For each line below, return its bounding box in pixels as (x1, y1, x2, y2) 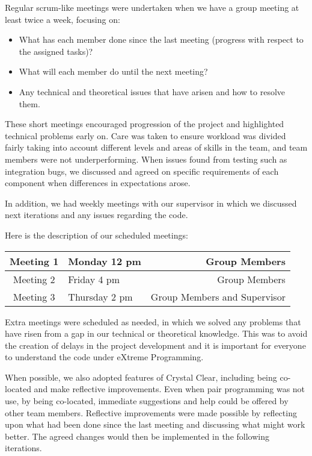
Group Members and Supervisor (150, 289, 286, 304)
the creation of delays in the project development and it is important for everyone (5, 339, 306, 351)
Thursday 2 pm (68, 289, 133, 304)
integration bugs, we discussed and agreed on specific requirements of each (5, 164, 279, 177)
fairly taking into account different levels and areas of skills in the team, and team (5, 141, 308, 154)
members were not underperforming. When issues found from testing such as (5, 152, 287, 165)
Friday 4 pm (68, 272, 120, 286)
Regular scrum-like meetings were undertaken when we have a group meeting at (5, 1, 299, 13)
